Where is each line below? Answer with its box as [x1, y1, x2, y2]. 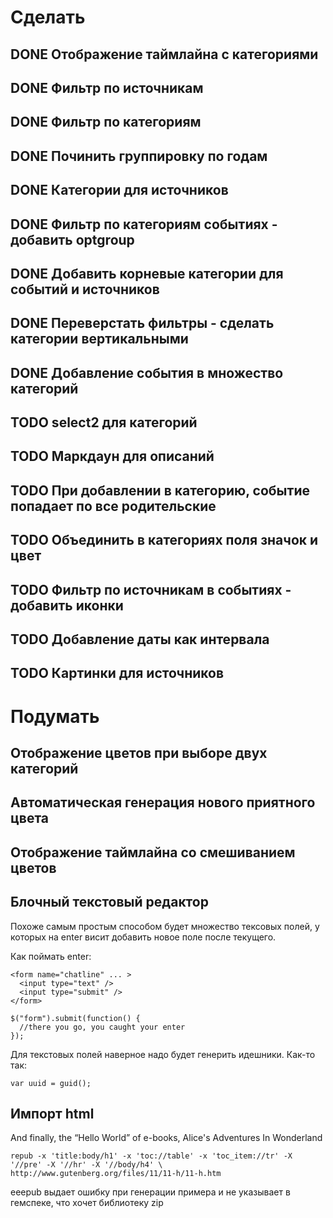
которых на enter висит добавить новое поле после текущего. [10, 931, 277, 943]
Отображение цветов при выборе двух [10, 745, 268, 762]
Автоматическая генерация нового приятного [10, 794, 316, 811]
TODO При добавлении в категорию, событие [10, 482, 311, 499]
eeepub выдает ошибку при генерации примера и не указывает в [10, 1186, 291, 1198]
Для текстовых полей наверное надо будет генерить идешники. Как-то [10, 1048, 316, 1060]
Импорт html [10, 1106, 95, 1122]
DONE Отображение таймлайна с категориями [10, 46, 319, 63]
